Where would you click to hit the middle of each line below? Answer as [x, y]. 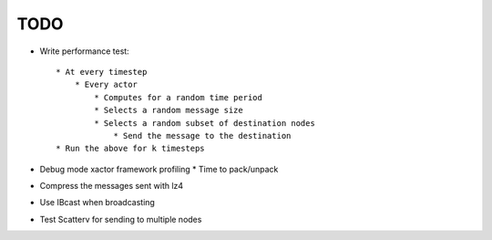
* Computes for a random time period [179, 97]
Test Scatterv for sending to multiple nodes [121, 219]
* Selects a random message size [169, 110]
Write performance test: [84, 51]
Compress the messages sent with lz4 [112, 186]
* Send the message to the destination [202, 136]
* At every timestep [102, 72]
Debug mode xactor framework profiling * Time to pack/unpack [159, 169]
